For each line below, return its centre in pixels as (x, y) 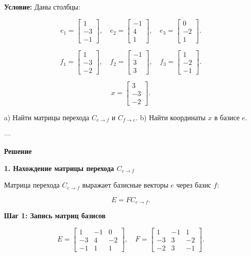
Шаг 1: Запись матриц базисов (55, 216)
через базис (194, 185)
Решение (18, 151)
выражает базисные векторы (125, 185)
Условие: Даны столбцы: (42, 7)
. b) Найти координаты (171, 117)
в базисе (227, 117)
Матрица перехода (32, 185)
